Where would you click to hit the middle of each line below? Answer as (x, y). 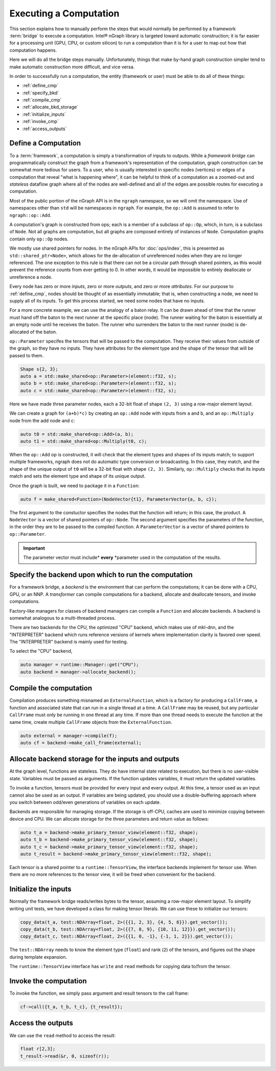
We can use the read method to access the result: (63, 1035)
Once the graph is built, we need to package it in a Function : (75, 486)
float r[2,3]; (38, 1049)
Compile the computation (51, 688)
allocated (19, 332)
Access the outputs (41, 1023)
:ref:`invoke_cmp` (40, 122)
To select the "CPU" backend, (41, 651)
